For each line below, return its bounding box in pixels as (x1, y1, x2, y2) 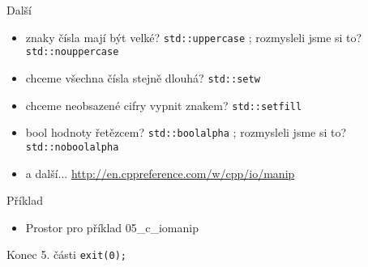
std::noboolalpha (25, 141, 119, 153)
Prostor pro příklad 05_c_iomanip (25, 218, 199, 235)
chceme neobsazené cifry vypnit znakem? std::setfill (25, 96, 302, 113)
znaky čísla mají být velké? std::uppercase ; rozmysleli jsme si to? (25, 28, 362, 45)
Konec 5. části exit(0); (6, 246, 126, 263)
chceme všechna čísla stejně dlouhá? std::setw (25, 69, 260, 86)
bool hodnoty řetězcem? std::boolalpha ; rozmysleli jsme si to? (25, 124, 347, 141)
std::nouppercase (25, 46, 119, 58)
